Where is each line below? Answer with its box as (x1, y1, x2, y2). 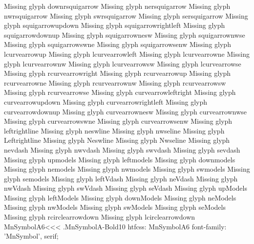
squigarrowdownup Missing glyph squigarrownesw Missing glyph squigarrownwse (4, 29, 245, 40)
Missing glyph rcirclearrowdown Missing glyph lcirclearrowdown (4, 212, 195, 222)
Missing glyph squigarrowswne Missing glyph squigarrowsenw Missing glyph (4, 39, 231, 49)
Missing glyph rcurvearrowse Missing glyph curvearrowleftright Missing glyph (4, 87, 236, 97)
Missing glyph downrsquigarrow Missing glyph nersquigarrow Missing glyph (4, 1, 231, 11)
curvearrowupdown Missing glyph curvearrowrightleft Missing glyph (4, 96, 207, 107)
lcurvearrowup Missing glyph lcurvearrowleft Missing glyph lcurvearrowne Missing (4, 48, 250, 59)
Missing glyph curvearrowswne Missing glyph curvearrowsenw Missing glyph (4, 116, 233, 126)
